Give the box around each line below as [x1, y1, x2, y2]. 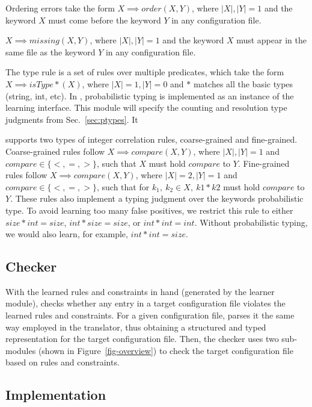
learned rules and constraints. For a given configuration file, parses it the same [5, 309, 295, 322]
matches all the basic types [193, 77, 293, 90]
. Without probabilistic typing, [194, 216, 308, 228]
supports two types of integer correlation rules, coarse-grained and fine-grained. [5, 133, 298, 146]
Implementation [5, 385, 106, 404]
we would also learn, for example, [5, 228, 128, 240]
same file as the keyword [5, 45, 96, 58]
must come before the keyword [48, 13, 161, 26]
